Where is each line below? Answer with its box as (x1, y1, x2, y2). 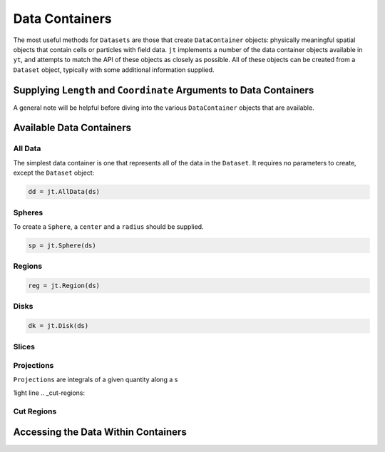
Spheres (13, 207, 43, 217)
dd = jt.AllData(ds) (28, 188, 100, 196)
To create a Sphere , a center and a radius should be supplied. (13, 222, 204, 231)
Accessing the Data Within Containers (13, 426, 187, 438)
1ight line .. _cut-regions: (13, 389, 86, 397)
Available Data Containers (13, 122, 132, 134)
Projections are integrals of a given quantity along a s (13, 375, 178, 384)
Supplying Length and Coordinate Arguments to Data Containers (13, 84, 314, 96)
